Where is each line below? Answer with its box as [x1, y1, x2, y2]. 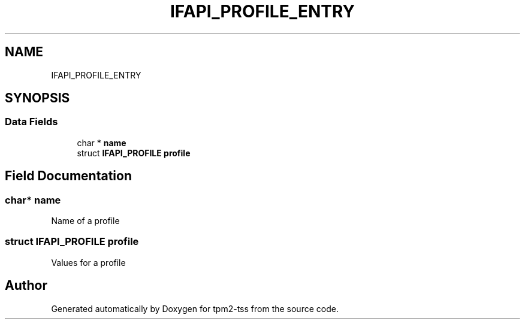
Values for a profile [51, 257, 126, 268]
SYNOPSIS [5, 90, 70, 106]
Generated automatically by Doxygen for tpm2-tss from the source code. [51, 303, 339, 314]
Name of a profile [51, 216, 120, 226]
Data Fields [5, 116, 58, 128]
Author [5, 278, 47, 293]
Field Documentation [5, 168, 132, 184]
